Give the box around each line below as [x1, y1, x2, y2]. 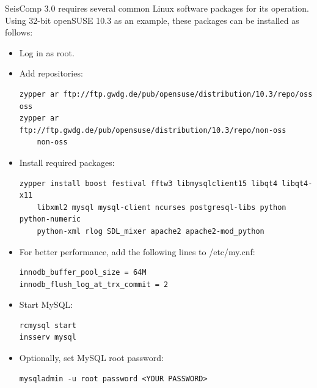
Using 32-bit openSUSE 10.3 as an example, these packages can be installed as [5, 13, 299, 26]
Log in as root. [19, 46, 75, 59]
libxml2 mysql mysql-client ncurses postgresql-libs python [37, 203, 286, 212]
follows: [5, 26, 33, 39]
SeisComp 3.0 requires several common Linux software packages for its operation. [5, 2, 309, 14]
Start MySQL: [19, 298, 73, 311]
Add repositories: [19, 67, 83, 80]
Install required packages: [19, 155, 115, 168]
